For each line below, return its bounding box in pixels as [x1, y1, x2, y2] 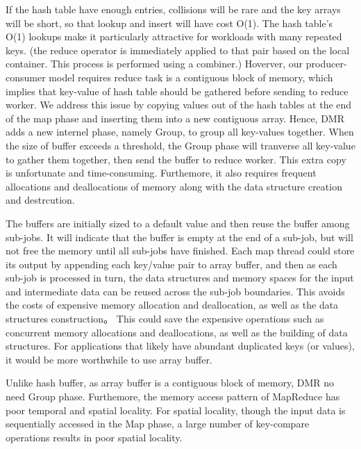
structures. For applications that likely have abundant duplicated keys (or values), [6, 338, 355, 353]
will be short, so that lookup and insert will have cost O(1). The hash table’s [6, 15, 333, 30]
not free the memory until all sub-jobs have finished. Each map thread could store [6, 243, 355, 258]
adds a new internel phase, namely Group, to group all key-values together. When [6, 124, 354, 139]
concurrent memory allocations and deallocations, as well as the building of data [6, 325, 348, 339]
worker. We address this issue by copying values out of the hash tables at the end [6, 97, 352, 112]
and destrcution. [6, 193, 75, 207]
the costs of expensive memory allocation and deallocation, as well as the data [6, 297, 339, 312]
